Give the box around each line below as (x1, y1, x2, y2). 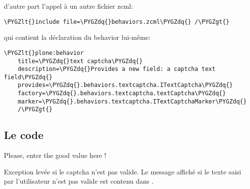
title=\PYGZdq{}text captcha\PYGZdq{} (17, 57, 143, 65)
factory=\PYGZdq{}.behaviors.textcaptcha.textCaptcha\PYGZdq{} (17, 90, 226, 97)
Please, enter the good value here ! (4, 150, 107, 160)
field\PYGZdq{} (4, 73, 53, 81)
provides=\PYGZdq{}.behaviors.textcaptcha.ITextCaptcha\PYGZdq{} (17, 82, 233, 89)
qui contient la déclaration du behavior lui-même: (4, 32, 151, 42)
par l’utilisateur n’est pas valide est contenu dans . (4, 176, 154, 186)
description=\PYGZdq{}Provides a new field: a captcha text (17, 66, 216, 73)
